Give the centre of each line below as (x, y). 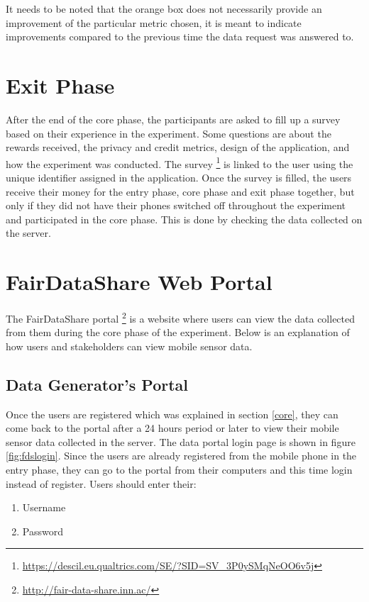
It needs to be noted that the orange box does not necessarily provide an (164, 9)
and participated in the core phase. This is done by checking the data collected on (184, 219)
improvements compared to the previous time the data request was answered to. (180, 37)
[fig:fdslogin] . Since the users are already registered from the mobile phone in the (181, 456)
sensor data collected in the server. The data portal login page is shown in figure (181, 441)
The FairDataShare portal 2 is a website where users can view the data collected (181, 317)
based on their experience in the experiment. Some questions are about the (169, 133)
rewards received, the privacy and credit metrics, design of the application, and (178, 147)
